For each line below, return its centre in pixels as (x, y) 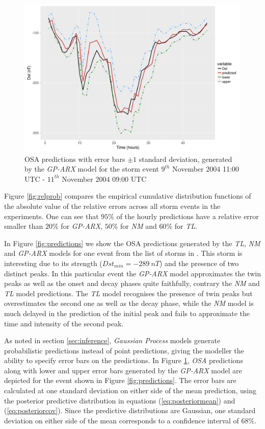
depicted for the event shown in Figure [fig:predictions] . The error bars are (120, 380)
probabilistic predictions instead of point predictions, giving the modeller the (124, 350)
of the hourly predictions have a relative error (188, 216)
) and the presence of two (199, 263)
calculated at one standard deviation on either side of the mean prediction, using (130, 390)
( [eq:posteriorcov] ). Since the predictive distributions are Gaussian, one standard (130, 410)
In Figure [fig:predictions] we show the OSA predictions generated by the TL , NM (132, 243)
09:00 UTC (129, 178)
